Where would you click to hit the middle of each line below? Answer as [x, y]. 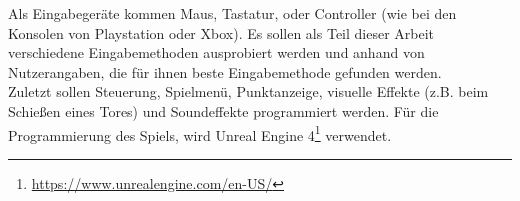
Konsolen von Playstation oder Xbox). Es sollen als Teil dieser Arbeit [221, 32]
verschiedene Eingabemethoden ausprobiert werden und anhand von [216, 52]
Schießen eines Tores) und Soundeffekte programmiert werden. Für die [223, 110]
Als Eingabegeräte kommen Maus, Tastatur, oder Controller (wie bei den [232, 13]
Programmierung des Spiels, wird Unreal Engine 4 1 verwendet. [200, 133]
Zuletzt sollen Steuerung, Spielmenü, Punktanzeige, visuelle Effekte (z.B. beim [248, 91]
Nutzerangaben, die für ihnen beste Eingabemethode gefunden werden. [225, 71]
